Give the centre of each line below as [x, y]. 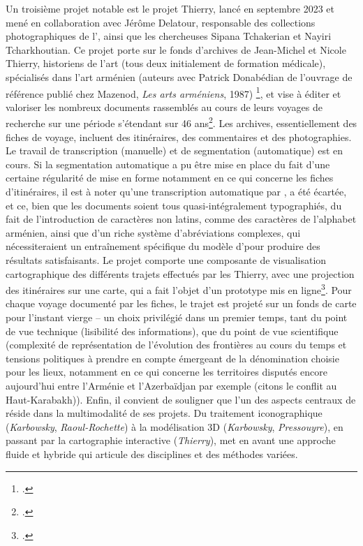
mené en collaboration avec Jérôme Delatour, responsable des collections [161, 22]
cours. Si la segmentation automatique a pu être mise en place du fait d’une [168, 164]
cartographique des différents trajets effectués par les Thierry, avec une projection [180, 273]
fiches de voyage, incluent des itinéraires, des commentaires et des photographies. [179, 136]
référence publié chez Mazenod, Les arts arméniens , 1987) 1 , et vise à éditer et [173, 92]
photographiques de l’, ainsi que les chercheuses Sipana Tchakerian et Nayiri [169, 36]
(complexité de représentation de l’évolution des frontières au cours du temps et [176, 345]
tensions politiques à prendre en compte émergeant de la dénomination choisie [172, 358]
